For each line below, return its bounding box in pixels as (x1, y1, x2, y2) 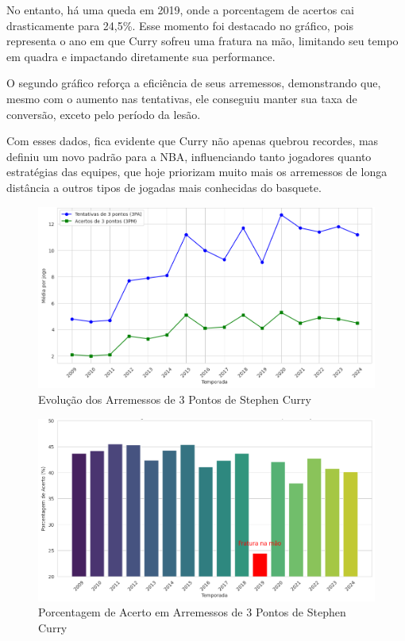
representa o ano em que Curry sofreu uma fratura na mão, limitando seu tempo (6, 33, 399, 49)
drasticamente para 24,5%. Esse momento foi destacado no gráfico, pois (6, 17, 353, 33)
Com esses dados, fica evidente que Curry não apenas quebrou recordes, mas (6, 132, 379, 149)
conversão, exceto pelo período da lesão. (6, 106, 201, 122)
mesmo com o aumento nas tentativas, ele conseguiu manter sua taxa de (6, 90, 357, 106)
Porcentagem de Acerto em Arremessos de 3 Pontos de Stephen (38, 604, 346, 620)
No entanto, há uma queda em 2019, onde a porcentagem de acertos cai (6, 2, 354, 17)
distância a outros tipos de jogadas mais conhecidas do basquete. (6, 178, 322, 195)
